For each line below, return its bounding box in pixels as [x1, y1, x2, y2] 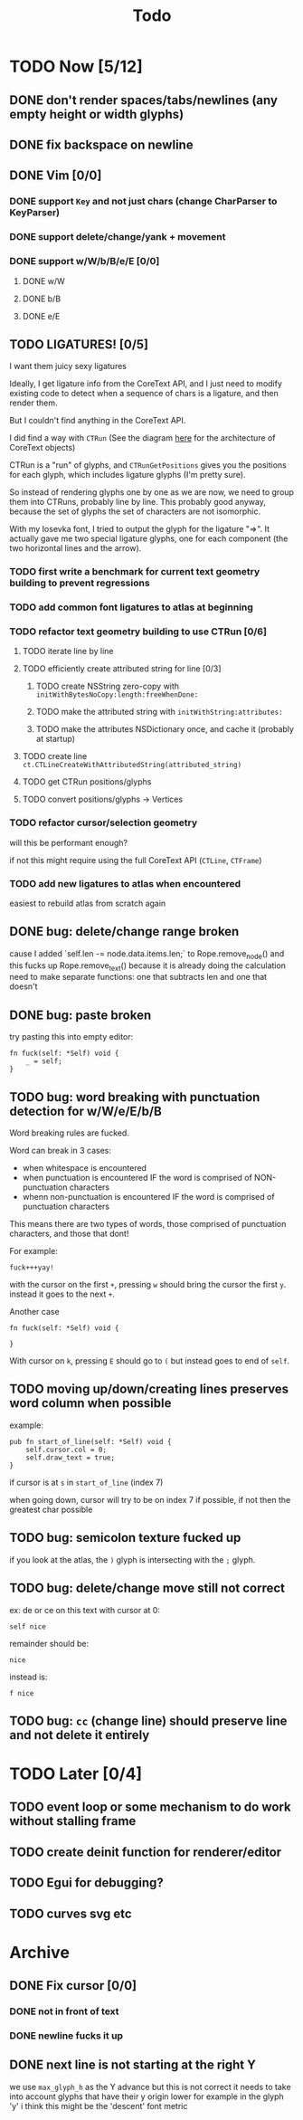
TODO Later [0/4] [9, 1763, 143, 1784]
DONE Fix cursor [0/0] [9, 1978, 137, 1993]
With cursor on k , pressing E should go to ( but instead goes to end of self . [9, 1355, 290, 1366]
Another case [9, 1307, 61, 1317]
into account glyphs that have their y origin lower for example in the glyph [9, 2091, 284, 2102]
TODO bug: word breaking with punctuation [9, 1089, 260, 1105]
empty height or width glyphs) [9, 106, 185, 122]
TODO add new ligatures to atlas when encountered [9, 877, 241, 889]
